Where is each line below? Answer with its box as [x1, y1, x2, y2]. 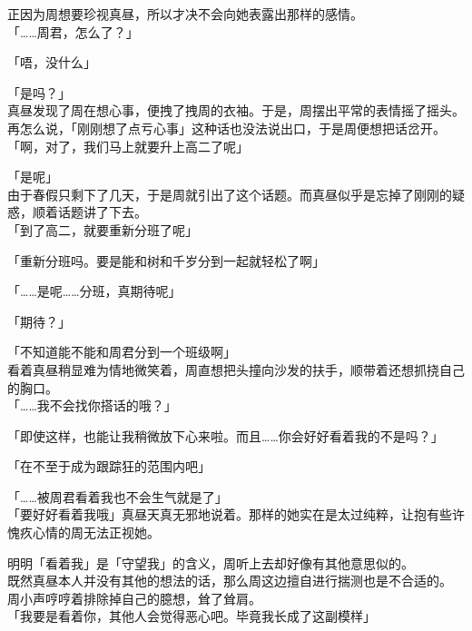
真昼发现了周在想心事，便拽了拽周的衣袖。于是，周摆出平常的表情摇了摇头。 [7, 101, 465, 120]
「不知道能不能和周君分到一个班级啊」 [7, 342, 236, 361]
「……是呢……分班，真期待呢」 [7, 281, 182, 301]
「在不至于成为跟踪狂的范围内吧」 [7, 457, 211, 476]
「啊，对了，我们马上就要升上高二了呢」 [7, 136, 249, 155]
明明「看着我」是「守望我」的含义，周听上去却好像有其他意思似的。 [7, 553, 414, 572]
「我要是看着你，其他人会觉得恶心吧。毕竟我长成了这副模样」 [7, 606, 376, 626]
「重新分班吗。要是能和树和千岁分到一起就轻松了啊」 [7, 251, 325, 270]
